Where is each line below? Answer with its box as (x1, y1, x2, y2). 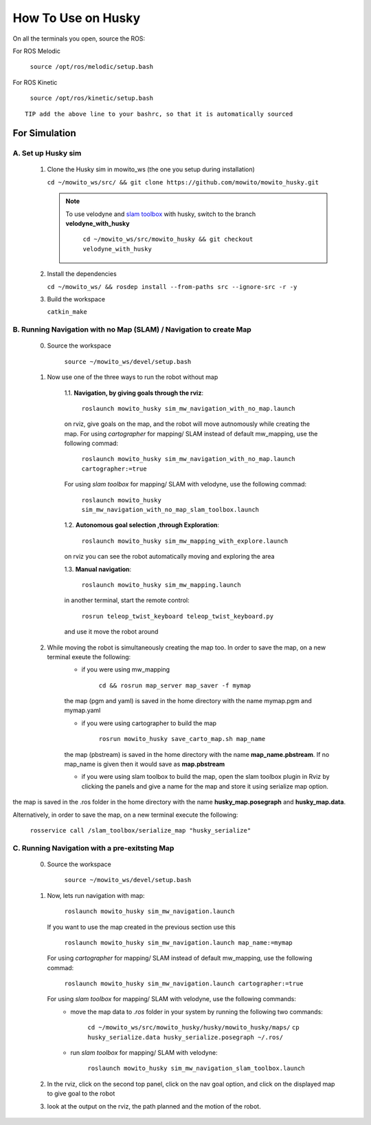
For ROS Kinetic (12, 78, 58, 86)
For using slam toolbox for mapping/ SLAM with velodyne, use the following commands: (47, 995, 297, 1003)
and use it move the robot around (64, 628, 159, 636)
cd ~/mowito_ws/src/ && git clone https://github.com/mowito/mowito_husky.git (47, 178, 319, 186)
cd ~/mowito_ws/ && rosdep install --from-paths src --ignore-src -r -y (47, 283, 297, 290)
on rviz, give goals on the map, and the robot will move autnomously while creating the (64, 420, 311, 428)
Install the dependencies (47, 270, 117, 278)
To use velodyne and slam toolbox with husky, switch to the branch (65, 210, 256, 218)
